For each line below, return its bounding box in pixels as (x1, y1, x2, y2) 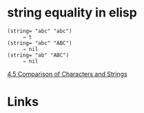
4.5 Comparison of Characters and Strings (7, 70, 127, 78)
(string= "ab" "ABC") (7, 52, 70, 59)
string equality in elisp (7, 5, 138, 21)
